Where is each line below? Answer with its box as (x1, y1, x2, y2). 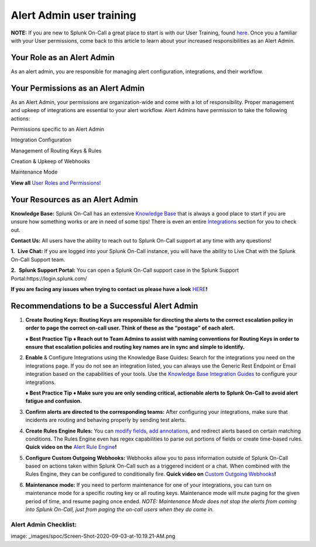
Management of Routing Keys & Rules (11, 147, 102, 154)
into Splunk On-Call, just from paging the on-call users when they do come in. (25, 506, 214, 513)
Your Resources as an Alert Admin (11, 195, 138, 205)
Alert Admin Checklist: (11, 520, 77, 528)
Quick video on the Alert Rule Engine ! (25, 444, 117, 451)
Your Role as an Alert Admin (11, 53, 115, 63)
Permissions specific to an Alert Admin (11, 126, 105, 133)
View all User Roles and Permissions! (11, 179, 101, 186)
